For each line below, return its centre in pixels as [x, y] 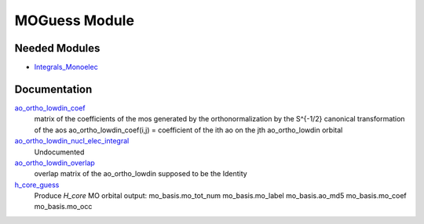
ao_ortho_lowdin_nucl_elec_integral [72, 141]
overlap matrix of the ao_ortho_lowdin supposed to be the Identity [141, 174]
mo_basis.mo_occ [63, 207]
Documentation [53, 89]
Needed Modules [57, 48]
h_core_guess [37, 185]
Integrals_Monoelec [66, 67]
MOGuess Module [75, 20]
